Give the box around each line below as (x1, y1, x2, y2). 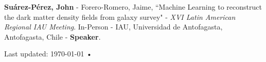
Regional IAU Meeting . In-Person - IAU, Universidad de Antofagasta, (4, 21, 223, 32)
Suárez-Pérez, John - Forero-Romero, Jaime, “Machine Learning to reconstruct (4, 2, 262, 12)
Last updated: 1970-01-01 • (4, 48, 92, 59)
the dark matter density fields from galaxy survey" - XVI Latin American (4, 11, 236, 22)
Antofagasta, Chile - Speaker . (4, 31, 101, 42)
